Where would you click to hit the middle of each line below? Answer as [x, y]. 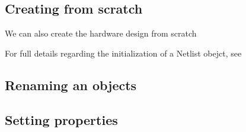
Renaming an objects [71, 85]
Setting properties [61, 119]
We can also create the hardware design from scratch [101, 33]
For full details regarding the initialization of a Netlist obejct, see [123, 53]
